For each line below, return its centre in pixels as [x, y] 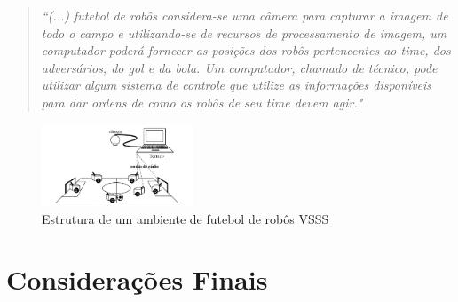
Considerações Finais [137, 279]
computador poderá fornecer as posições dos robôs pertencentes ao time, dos [246, 50]
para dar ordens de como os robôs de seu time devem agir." [202, 102]
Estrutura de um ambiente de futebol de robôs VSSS [186, 218]
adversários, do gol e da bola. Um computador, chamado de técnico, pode [239, 67]
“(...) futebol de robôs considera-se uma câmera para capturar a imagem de [245, 15]
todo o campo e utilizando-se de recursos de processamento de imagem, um [244, 32]
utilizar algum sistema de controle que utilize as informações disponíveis [237, 85]
